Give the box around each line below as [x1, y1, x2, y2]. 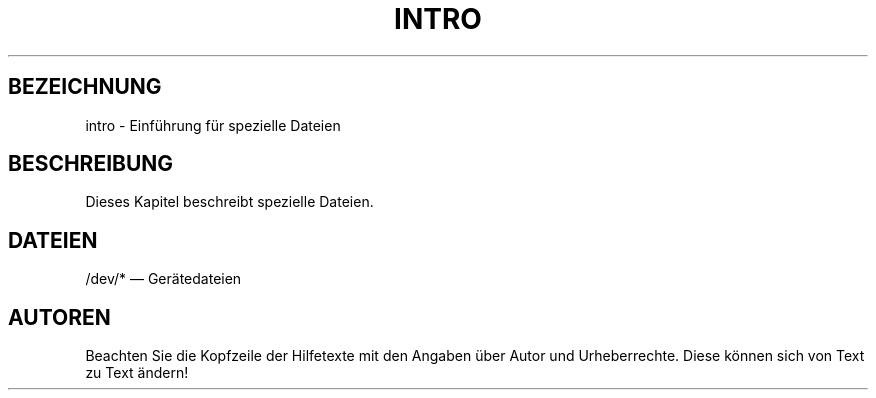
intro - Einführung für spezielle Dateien [85, 116, 341, 134]
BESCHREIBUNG [8, 151, 174, 177]
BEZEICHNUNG [8, 74, 162, 100]
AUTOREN [8, 304, 111, 330]
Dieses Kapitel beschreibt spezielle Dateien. [85, 193, 374, 211]
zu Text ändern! [85, 364, 189, 382]
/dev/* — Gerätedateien [85, 270, 242, 288]
